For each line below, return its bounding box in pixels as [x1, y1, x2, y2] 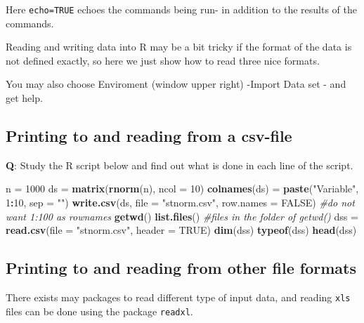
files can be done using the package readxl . [6, 303, 193, 318]
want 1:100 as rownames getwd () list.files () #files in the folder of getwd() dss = [6, 209, 358, 223]
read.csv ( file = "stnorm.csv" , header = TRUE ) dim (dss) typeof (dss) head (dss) [6, 223, 357, 237]
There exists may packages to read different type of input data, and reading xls [6, 290, 351, 304]
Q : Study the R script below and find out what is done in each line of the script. [6, 157, 353, 172]
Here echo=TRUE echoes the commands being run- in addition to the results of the [6, 2, 358, 16]
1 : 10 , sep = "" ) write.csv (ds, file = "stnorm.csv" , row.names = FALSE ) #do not [6, 195, 355, 210]
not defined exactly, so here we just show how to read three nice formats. [6, 53, 320, 67]
